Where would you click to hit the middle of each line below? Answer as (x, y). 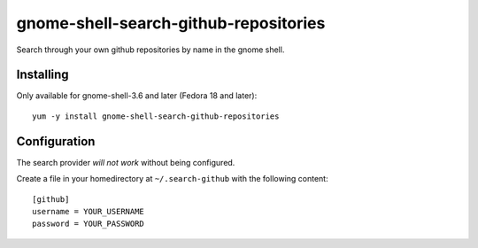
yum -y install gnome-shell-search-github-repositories (156, 116)
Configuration (56, 141)
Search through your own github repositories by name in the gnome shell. (150, 50)
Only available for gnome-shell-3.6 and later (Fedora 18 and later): (137, 96)
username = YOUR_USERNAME (89, 211)
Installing (43, 75)
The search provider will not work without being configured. (126, 162)
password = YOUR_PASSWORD (89, 224)
